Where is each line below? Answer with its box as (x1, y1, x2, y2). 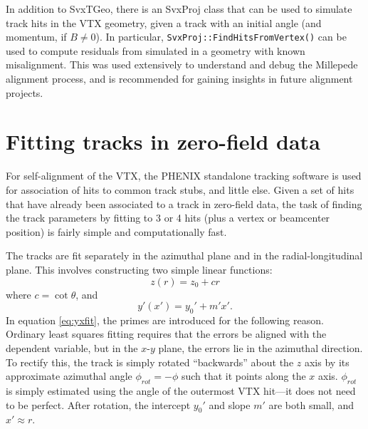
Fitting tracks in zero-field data (6, 127, 320, 156)
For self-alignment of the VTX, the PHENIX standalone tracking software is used (6, 168, 362, 183)
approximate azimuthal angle (6, 368, 132, 383)
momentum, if (6, 29, 67, 44)
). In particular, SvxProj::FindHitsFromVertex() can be (95, 29, 347, 44)
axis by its (304, 354, 349, 369)
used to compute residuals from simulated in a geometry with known (6, 43, 305, 58)
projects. (6, 85, 43, 100)
